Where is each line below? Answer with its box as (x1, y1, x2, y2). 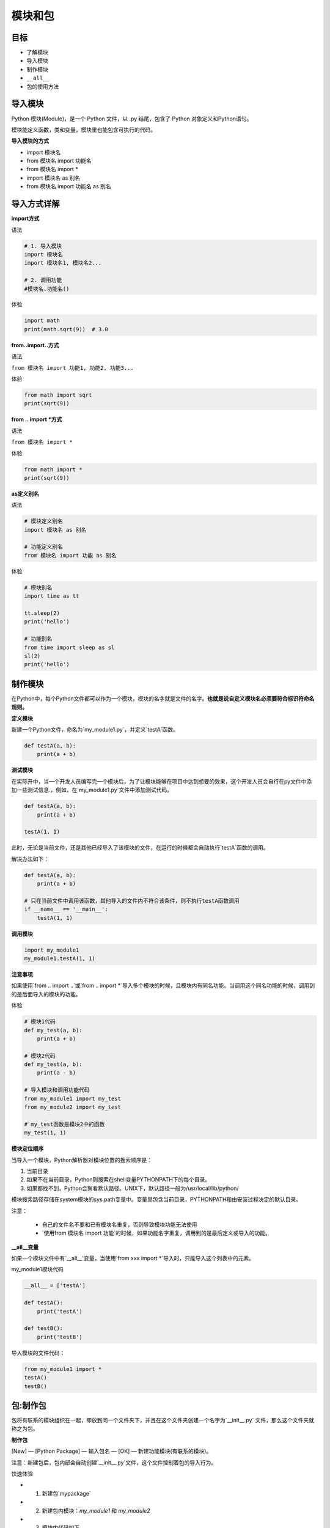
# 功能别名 (24, 636, 53, 642)
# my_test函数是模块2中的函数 (24, 1120, 105, 1128)
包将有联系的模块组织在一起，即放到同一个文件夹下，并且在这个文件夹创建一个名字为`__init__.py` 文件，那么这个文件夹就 (11, 1417, 315, 1424)
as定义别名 (11, 490, 39, 498)
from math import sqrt (24, 392, 92, 399)
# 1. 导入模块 (24, 242, 62, 249)
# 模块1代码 (24, 1018, 56, 1025)
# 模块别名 (24, 584, 53, 591)
